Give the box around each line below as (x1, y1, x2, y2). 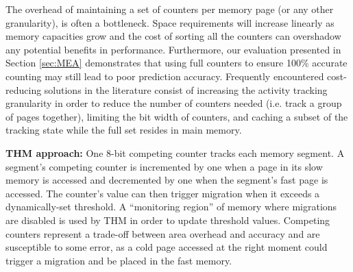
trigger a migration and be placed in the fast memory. (5, 253, 232, 267)
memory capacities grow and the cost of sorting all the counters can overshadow (5, 29, 341, 43)
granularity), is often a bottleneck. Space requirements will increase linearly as (5, 15, 334, 29)
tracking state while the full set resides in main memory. (5, 123, 242, 137)
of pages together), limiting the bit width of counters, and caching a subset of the (5, 109, 348, 123)
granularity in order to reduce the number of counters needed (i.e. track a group (5, 96, 342, 110)
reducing (5, 82, 42, 97)
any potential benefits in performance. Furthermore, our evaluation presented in (5, 42, 341, 56)
